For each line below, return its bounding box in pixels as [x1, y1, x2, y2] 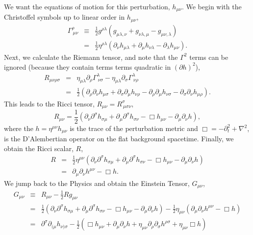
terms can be [189, 52, 228, 62]
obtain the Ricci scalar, [4, 143, 74, 154]
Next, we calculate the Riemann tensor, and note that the [4, 52, 178, 62]
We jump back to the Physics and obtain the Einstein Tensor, [4, 178, 190, 188]
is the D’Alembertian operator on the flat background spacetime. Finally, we [4, 133, 234, 144]
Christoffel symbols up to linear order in [4, 12, 125, 22]
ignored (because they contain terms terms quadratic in [4, 61, 171, 72]
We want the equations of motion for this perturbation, [4, 1, 170, 11]
